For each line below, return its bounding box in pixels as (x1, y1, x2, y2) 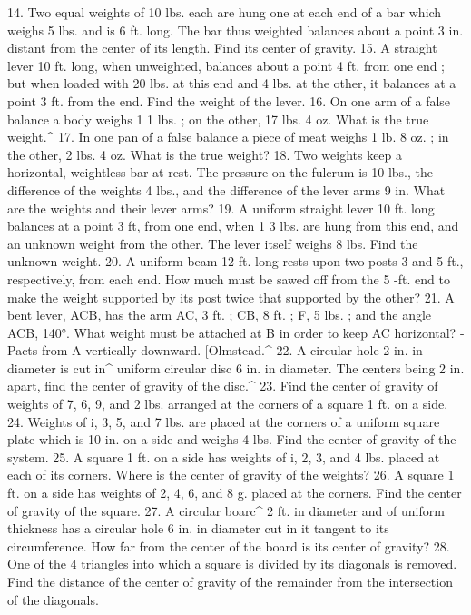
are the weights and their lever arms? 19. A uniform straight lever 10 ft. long (7, 198, 435, 217)
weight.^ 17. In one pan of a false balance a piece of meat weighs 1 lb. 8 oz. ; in (7, 127, 449, 146)
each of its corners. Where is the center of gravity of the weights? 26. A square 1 (7, 465, 455, 484)
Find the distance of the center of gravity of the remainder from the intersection (7, 572, 453, 590)
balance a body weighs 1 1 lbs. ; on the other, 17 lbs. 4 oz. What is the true (7, 109, 429, 128)
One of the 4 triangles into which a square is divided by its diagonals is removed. (7, 554, 457, 573)
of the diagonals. (7, 590, 99, 609)
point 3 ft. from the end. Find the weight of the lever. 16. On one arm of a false (7, 91, 451, 110)
